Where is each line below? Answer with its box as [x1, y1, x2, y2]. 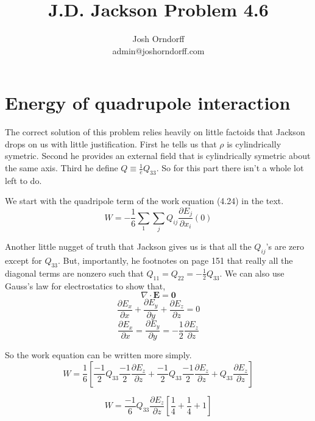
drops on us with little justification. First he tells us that [5, 137, 217, 150]
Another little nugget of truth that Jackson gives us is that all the [5, 240, 252, 253]
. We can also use [219, 266, 285, 279]
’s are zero [266, 240, 304, 253]
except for [5, 254, 42, 267]
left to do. [5, 174, 42, 186]
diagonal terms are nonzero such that [5, 266, 144, 279]
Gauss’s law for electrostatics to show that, [5, 279, 166, 292]
